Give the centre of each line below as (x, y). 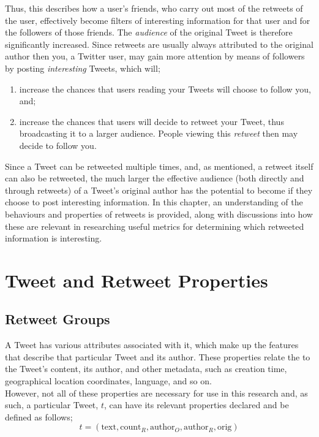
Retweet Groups (58, 319)
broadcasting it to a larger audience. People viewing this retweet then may (159, 133)
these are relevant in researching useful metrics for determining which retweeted (155, 226)
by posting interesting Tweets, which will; (83, 68)
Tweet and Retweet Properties (137, 280)
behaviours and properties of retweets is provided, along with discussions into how (159, 214)
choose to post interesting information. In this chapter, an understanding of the (154, 202)
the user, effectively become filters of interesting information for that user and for (158, 20)
